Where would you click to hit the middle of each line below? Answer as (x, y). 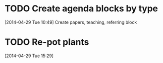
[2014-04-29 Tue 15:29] (29, 56)
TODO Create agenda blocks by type (81, 9)
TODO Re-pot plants (47, 42)
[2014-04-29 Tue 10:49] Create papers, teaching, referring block (71, 22)
